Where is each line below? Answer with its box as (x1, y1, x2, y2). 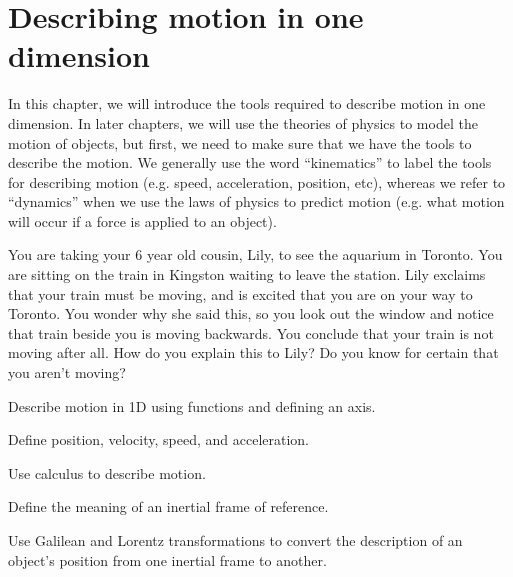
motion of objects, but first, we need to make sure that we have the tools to (8, 132, 472, 153)
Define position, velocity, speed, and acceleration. (8, 429, 310, 450)
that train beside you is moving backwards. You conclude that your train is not (8, 322, 494, 343)
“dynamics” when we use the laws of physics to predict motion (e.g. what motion (8, 191, 505, 212)
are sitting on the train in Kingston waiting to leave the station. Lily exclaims (8, 264, 486, 285)
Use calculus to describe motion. (8, 462, 206, 483)
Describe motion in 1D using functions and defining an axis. (8, 395, 376, 416)
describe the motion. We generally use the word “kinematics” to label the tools (8, 152, 492, 173)
